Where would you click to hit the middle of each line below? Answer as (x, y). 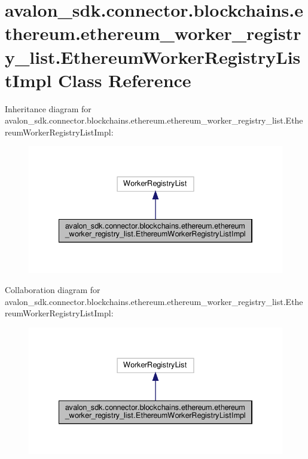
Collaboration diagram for (53, 290)
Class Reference (125, 80)
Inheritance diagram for (48, 108)
